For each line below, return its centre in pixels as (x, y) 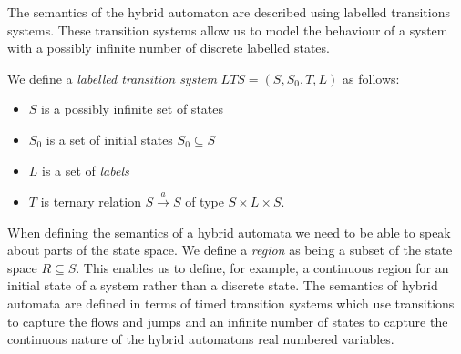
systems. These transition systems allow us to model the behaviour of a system (228, 30)
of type (205, 201)
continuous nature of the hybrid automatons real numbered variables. (201, 339)
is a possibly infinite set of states (132, 109)
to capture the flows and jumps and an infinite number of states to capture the (228, 321)
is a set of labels (86, 170)
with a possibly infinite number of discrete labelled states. (169, 48)
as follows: (371, 78)
